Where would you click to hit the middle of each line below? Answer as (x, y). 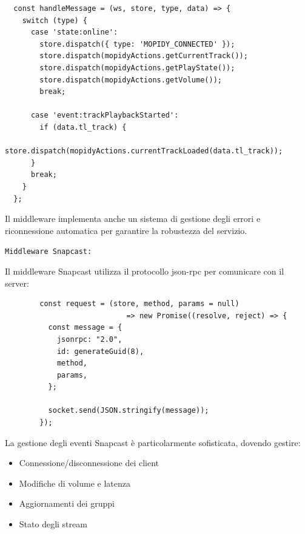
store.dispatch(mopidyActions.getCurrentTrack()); (144, 56)
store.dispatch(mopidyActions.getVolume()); (131, 80)
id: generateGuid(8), (100, 351)
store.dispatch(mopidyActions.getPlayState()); (137, 68)
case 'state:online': (74, 32)
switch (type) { (55, 20)
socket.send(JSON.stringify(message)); (129, 411)
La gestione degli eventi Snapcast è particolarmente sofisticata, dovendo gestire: (153, 442)
